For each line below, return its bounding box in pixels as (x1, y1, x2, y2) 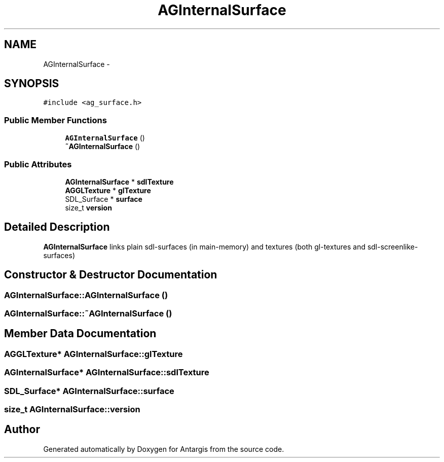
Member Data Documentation (4, 327, 157, 340)
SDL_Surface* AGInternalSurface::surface (4, 385, 174, 396)
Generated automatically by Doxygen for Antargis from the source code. (43, 444, 284, 453)
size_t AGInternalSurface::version (4, 404, 140, 414)
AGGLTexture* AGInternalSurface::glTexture (4, 348, 183, 359)
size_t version (65, 203, 112, 212)
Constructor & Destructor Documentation (4, 268, 217, 281)
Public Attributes (4, 159, 72, 169)
